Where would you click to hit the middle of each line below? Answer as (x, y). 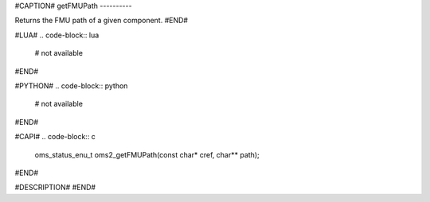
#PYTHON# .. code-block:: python (71, 85)
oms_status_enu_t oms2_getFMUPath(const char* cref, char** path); (147, 154)
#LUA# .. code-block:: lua (57, 35)
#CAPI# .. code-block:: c (55, 137)
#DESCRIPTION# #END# (55, 188)
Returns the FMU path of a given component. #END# (102, 21)
